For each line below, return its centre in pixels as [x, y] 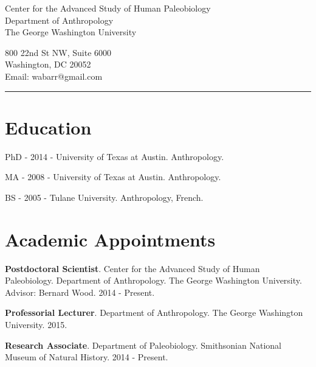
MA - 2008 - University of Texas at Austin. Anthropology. [113, 177]
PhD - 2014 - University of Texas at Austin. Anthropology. [115, 156]
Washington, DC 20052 [48, 64]
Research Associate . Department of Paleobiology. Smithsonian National [143, 345]
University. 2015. [36, 324]
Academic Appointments [110, 239]
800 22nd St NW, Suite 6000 [58, 52]
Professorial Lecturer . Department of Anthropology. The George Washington [154, 313]
